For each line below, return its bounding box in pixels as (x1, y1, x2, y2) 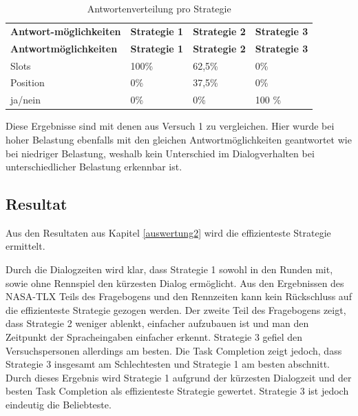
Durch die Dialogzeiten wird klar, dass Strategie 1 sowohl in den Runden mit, (6, 262, 333, 277)
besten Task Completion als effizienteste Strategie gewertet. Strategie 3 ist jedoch (6, 384, 349, 398)
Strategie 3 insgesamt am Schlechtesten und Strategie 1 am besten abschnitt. (6, 357, 330, 371)
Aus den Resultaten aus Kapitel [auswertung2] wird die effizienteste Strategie (6, 225, 331, 239)
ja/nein (10, 92, 41, 107)
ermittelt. (6, 239, 45, 253)
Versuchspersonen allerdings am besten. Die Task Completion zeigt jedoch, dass (6, 343, 342, 357)
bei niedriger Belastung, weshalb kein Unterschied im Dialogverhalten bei (6, 146, 315, 160)
